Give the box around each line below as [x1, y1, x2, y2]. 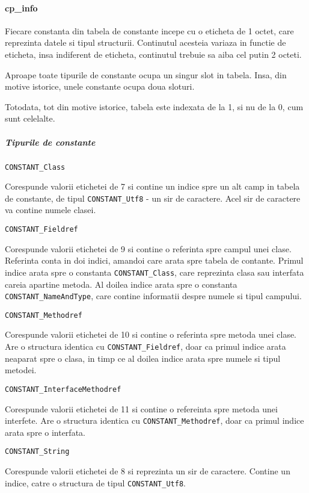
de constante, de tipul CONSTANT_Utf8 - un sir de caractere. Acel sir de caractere [5, 191, 301, 204]
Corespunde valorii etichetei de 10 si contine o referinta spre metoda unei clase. [5, 328, 297, 341]
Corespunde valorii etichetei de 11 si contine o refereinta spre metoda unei [5, 402, 278, 415]
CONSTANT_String [5, 447, 70, 456]
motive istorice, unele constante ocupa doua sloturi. [5, 80, 195, 93]
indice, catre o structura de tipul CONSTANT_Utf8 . [5, 476, 186, 489]
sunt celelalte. [5, 112, 55, 125]
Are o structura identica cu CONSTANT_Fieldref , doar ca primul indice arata [5, 340, 286, 353]
